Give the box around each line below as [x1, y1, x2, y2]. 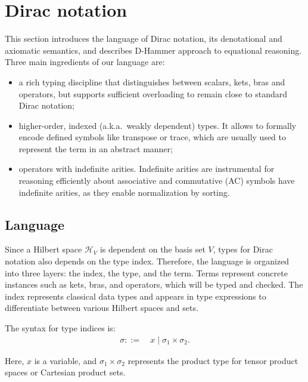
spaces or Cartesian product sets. [5, 366, 126, 378]
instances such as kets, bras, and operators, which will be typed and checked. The [5, 278, 303, 291]
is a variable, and [34, 354, 97, 366]
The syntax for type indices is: [5, 322, 116, 334]
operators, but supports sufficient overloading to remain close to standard [18, 87, 288, 100]
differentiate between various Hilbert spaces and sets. [5, 301, 198, 314]
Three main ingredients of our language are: [5, 56, 165, 68]
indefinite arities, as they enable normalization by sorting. [18, 186, 230, 198]
